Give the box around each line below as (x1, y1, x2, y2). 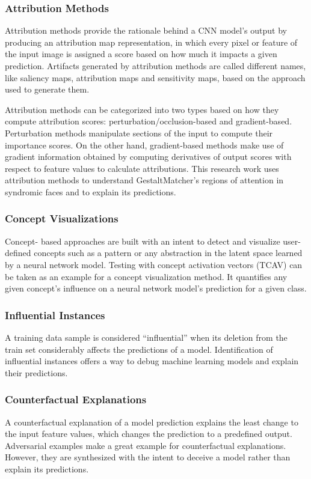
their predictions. (5, 366, 68, 379)
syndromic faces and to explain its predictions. (5, 185, 176, 198)
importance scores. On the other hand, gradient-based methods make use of (5, 138, 284, 151)
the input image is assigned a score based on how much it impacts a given (5, 47, 277, 60)
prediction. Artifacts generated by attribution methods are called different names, (5, 59, 306, 72)
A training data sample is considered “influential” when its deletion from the (5, 331, 288, 343)
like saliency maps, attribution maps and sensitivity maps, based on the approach (5, 71, 306, 84)
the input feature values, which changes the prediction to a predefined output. (5, 427, 292, 440)
